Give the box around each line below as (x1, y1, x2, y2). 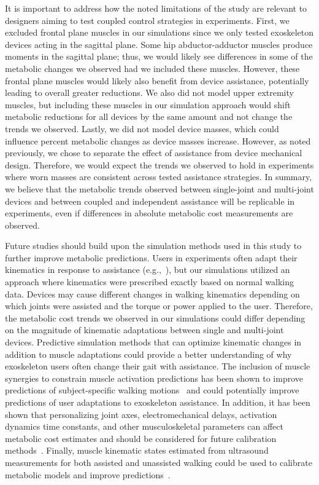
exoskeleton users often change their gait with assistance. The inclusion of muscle (5, 360, 310, 373)
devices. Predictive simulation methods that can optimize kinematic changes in (5, 336, 302, 349)
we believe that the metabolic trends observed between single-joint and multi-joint (5, 182, 314, 195)
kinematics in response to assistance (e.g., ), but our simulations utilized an (5, 263, 290, 276)
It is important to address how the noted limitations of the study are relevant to (5, 2, 307, 14)
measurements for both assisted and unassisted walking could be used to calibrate (5, 455, 312, 468)
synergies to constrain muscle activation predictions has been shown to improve (5, 371, 303, 384)
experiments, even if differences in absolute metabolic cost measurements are (5, 207, 293, 219)
